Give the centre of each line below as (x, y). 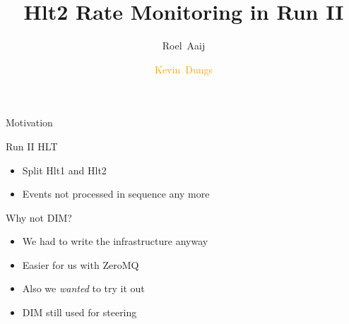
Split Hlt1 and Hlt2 (64, 170)
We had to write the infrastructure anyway (115, 241)
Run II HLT (32, 146)
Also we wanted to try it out (83, 288)
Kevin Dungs (184, 69)
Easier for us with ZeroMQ (81, 264)
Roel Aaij (184, 46)
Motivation (29, 122)
